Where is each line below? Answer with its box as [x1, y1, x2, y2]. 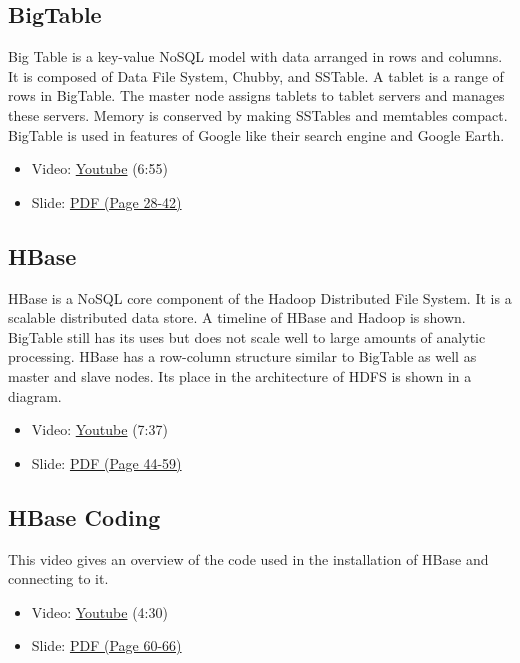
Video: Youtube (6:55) [31, 158, 168, 179]
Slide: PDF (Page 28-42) [31, 191, 182, 212]
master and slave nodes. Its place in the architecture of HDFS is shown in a [8, 365, 472, 386]
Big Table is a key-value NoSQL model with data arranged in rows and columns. [8, 46, 503, 67]
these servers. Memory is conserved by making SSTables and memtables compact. [8, 104, 508, 125]
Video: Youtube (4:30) [31, 601, 168, 622]
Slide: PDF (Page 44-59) [31, 452, 182, 473]
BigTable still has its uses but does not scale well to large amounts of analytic [8, 326, 486, 347]
